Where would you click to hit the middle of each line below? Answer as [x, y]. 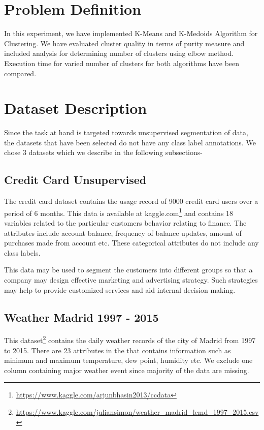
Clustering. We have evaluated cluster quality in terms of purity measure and [124, 43]
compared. [20, 73]
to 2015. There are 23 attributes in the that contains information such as [118, 350]
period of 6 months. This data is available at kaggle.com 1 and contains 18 [119, 212]
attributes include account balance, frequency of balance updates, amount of [123, 233]
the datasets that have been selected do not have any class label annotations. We [130, 142]
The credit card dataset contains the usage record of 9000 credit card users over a [131, 201]
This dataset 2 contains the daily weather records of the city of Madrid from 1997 [130, 340]
